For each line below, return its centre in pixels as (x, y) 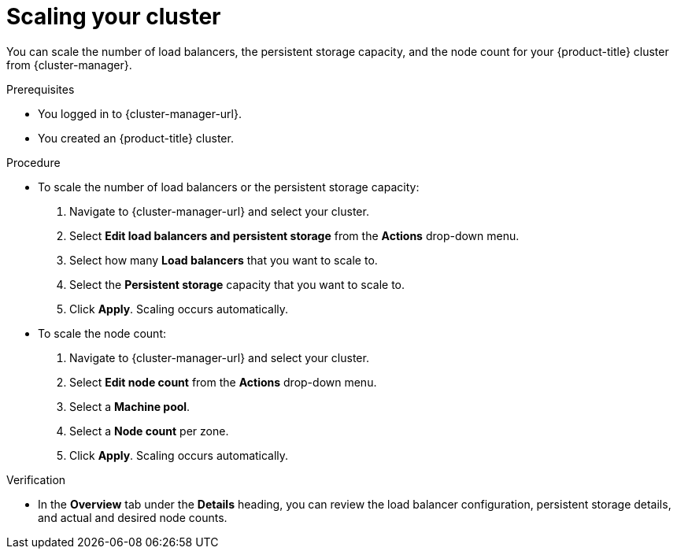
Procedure (33, 162)
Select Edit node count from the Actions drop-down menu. (223, 382)
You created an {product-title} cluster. (136, 138)
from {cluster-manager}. (69, 65)
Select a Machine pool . (130, 406)
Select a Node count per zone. (149, 431)
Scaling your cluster (114, 17)
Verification (36, 479)
